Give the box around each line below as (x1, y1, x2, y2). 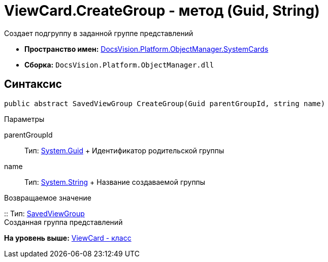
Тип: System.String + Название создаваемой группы (24, 177, 206, 186)
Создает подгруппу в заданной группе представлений (4, 28, 193, 38)
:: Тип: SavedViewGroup (4, 209, 85, 218)
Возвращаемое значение (4, 193, 91, 202)
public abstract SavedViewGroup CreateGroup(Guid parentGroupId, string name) (4, 99, 325, 108)
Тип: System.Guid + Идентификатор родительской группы (24, 146, 224, 155)
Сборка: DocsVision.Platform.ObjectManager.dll (24, 60, 214, 69)
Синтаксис (4, 78, 62, 91)
